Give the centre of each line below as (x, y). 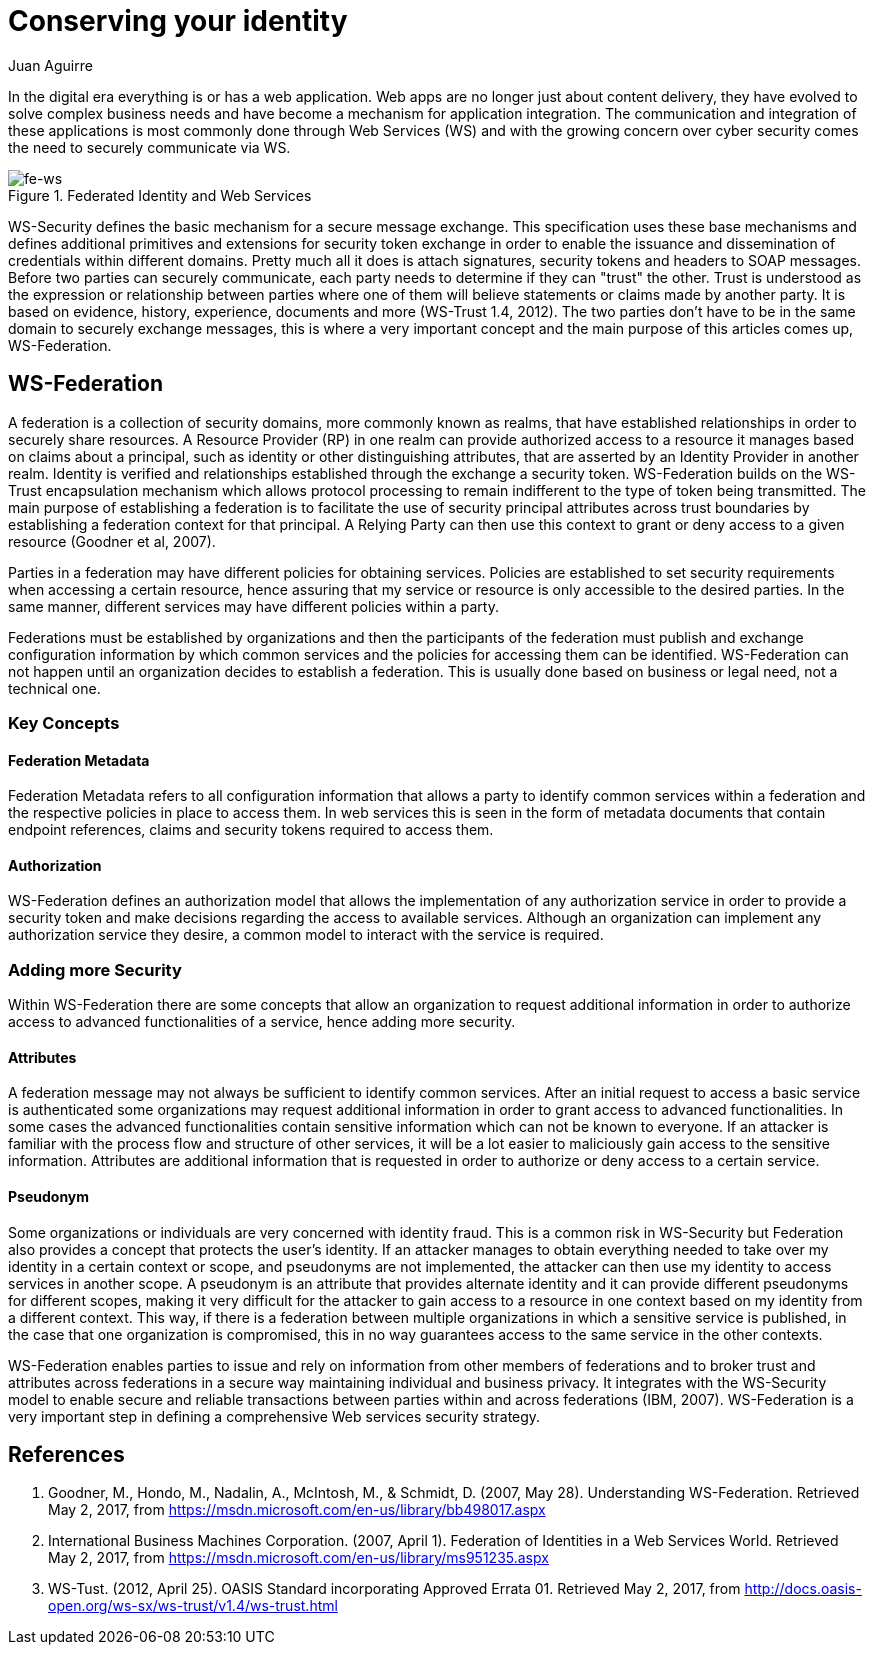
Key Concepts (64, 722)
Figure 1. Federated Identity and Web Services (160, 195)
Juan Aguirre (50, 65)
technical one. (54, 688)
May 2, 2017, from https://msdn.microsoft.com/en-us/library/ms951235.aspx (298, 1558)
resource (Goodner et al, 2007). (112, 541)
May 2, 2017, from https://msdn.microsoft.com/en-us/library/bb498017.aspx (297, 1510)
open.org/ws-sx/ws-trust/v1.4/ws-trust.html (193, 1606)
